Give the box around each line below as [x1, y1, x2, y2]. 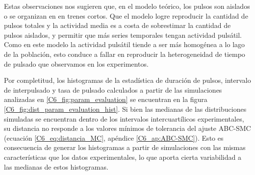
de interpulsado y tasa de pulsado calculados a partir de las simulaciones [4, 84, 222, 95]
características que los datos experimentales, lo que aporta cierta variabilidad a [4, 151, 241, 162]
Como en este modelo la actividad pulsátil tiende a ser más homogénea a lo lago [4, 39, 245, 50]
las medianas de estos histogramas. [4, 161, 108, 172]
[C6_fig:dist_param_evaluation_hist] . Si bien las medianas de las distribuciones [4, 103, 247, 114]
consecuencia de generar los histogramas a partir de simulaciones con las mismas [4, 142, 246, 152]
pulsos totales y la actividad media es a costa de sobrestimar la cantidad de [4, 20, 231, 30]
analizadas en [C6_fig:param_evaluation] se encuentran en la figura [4, 94, 207, 104]
